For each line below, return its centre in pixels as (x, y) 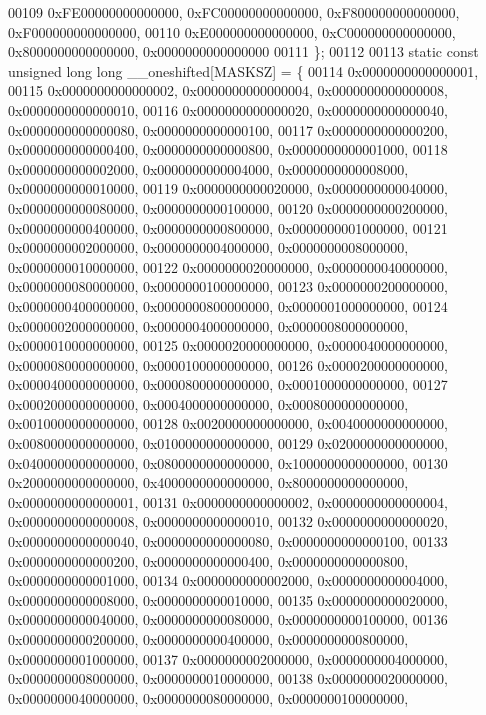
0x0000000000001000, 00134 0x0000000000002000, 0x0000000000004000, (228, 580)
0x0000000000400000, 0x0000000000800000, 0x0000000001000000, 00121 (228, 227)
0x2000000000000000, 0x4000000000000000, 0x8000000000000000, (208, 482)
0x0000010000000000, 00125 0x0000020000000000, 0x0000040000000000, (228, 345)
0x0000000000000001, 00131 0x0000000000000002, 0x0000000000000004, (228, 501)
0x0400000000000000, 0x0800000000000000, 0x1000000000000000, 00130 (228, 462)
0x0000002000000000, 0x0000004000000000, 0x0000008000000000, (208, 325)
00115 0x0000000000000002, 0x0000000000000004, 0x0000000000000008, (228, 90)
